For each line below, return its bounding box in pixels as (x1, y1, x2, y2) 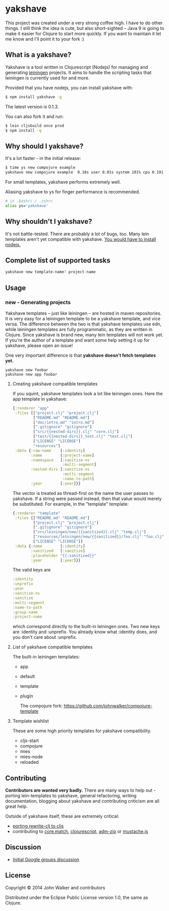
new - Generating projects (5, 299, 71, 306)
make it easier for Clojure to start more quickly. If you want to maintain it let (5, 30, 161, 36)
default (20, 674, 35, 680)
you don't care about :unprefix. (12, 634, 77, 640)
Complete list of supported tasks (5, 256, 111, 265)
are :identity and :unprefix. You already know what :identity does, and (12, 629, 157, 635)
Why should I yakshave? (5, 142, 84, 150)
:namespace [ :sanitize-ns (31, 458, 90, 463)
